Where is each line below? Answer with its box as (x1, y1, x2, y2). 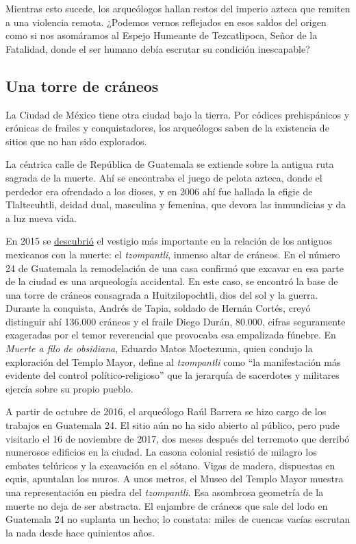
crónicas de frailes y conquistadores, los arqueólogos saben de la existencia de (5, 121, 329, 135)
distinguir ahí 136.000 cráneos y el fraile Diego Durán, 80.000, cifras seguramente (5, 314, 346, 328)
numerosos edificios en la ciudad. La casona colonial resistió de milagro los (5, 445, 317, 459)
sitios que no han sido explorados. (5, 134, 147, 148)
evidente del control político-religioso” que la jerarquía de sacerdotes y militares (5, 368, 340, 382)
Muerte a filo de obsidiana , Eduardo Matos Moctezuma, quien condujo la (5, 341, 313, 356)
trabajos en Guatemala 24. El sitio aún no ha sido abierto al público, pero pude (5, 418, 340, 432)
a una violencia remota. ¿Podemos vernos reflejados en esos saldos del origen (5, 14, 327, 29)
